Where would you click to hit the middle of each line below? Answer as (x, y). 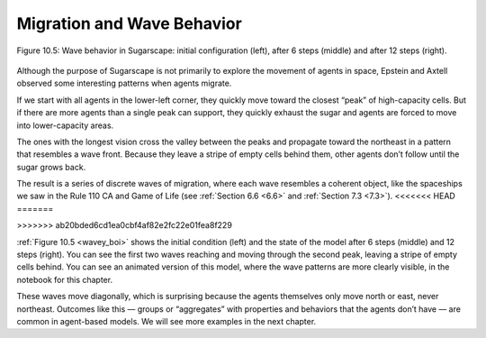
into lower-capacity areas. (65, 125)
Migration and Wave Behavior (129, 23)
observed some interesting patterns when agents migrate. (124, 83)
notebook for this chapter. (64, 279)
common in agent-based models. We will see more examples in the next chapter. (166, 321)
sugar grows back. (51, 167)
